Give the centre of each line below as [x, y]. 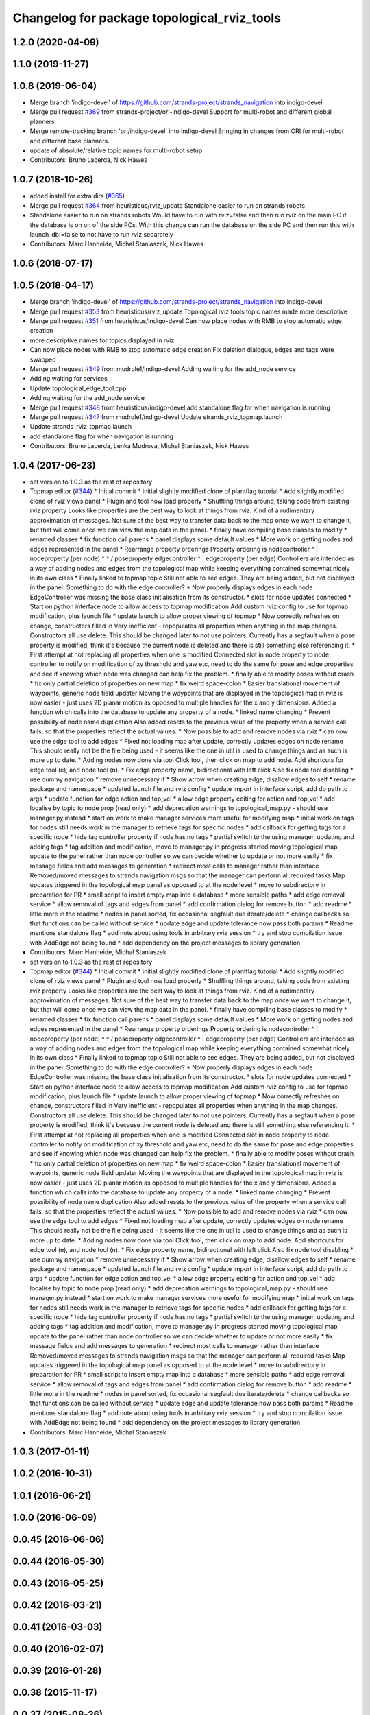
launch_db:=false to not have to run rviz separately [102, 234]
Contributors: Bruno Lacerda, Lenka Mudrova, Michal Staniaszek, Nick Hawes [139, 446]
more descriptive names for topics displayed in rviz [102, 340]
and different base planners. [70, 141]
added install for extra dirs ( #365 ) [77, 196]
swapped [43, 359]
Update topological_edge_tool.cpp [78, 388]
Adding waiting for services [69, 379]
